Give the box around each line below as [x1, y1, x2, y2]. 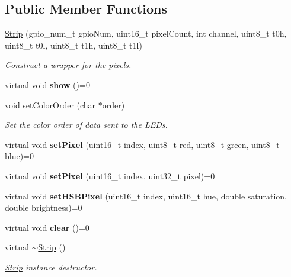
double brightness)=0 [5, 201, 82, 214]
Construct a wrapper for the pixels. [5, 59, 132, 71]
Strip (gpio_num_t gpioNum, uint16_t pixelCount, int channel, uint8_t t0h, [5, 27, 287, 40]
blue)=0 [5, 150, 34, 162]
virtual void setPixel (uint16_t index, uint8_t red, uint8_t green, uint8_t [5, 138, 280, 150]
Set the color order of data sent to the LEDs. [5, 118, 168, 131]
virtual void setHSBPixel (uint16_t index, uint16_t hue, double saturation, [5, 189, 287, 202]
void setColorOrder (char [5, 98, 96, 111]
